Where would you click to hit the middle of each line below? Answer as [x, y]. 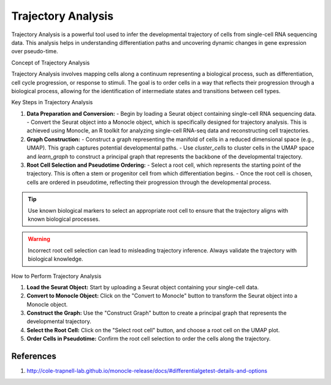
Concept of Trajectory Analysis [51, 63]
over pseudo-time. [35, 51]
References [34, 356]
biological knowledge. [55, 259]
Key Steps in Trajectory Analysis [52, 102]
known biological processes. [64, 219]
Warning [39, 239]
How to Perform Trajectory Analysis [56, 276]
